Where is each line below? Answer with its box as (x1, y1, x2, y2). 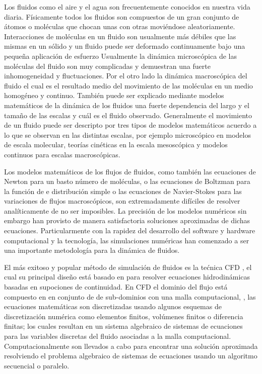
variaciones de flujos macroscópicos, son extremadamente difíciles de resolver (4, 196, 240, 206)
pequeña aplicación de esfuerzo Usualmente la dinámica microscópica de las (4, 50, 237, 61)
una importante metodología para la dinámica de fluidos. (4, 245, 180, 255)
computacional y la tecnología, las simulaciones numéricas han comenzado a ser (4, 235, 249, 245)
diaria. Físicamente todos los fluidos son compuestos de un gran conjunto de (4, 11, 239, 22)
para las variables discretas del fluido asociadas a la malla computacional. (4, 331, 231, 341)
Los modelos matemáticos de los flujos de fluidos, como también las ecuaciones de (4, 166, 256, 176)
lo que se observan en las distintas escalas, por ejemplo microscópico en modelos (4, 129, 251, 140)
